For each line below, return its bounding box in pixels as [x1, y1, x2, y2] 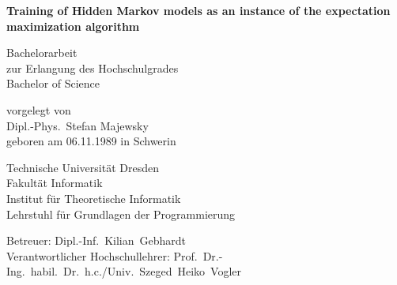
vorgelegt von [6, 101, 71, 118]
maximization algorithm [6, 17, 140, 34]
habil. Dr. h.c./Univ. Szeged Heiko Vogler [30, 263, 242, 279]
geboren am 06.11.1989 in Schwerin [6, 133, 176, 149]
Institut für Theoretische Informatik [6, 189, 181, 206]
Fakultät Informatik [6, 174, 103, 191]
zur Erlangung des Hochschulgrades [6, 59, 179, 76]
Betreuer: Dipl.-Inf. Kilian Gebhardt [6, 232, 186, 249]
